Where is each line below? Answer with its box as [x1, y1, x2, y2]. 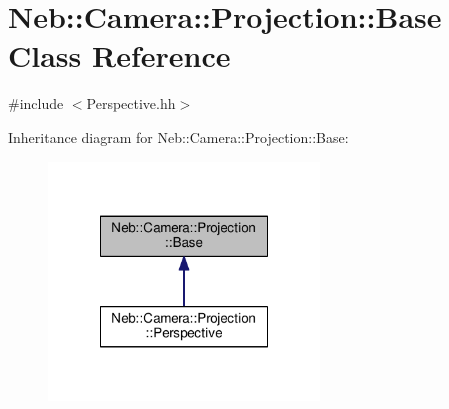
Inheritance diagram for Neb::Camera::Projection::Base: [8, 126, 349, 147]
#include [8, 93, 64, 114]
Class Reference [8, 35, 231, 76]
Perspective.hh [86, 93, 176, 114]
